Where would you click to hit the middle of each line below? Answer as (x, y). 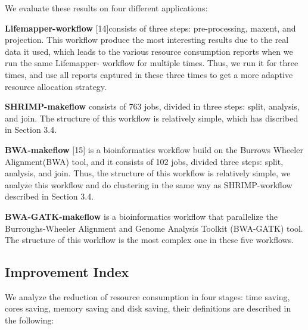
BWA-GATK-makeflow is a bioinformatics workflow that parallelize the (141, 216)
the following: (29, 320)
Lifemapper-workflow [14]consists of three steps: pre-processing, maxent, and (150, 28)
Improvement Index (67, 272)
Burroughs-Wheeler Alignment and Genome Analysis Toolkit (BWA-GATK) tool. (154, 228)
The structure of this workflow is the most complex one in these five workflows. (150, 240)
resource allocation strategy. (56, 86)
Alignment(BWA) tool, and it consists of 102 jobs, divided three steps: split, (144, 161)
